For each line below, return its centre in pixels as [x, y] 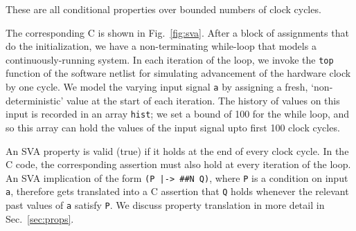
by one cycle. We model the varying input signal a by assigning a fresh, [157, 87]
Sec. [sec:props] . [40, 218]
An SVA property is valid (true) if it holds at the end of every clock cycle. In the [177, 150]
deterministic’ [35, 100]
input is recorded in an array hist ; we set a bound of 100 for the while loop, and [178, 114]
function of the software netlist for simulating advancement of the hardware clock [178, 73]
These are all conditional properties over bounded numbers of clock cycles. [163, 9]
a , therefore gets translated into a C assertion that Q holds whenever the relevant [177, 191]
